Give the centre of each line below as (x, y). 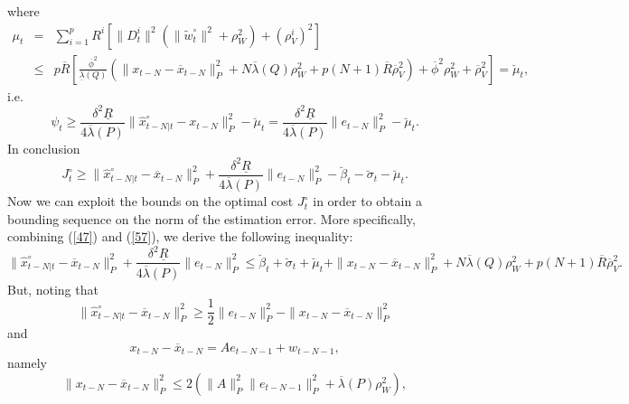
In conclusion (44, 148)
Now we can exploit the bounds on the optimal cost (150, 201)
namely (27, 363)
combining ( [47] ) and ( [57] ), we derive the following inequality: (180, 236)
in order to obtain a (367, 201)
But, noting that (53, 289)
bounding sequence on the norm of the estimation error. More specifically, (211, 218)
